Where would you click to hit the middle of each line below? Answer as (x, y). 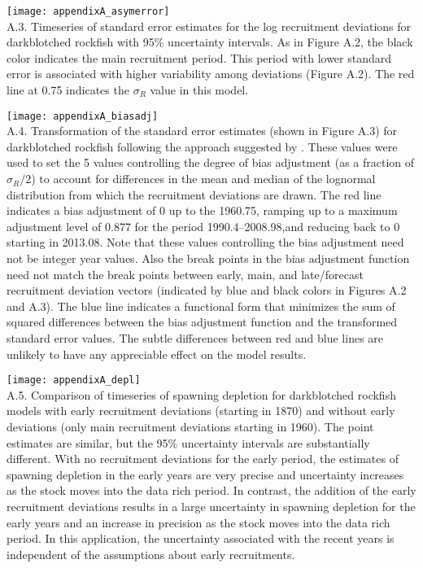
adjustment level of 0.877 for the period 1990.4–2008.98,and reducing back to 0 (203, 226)
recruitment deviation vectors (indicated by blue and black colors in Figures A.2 (207, 290)
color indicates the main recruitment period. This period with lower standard (199, 57)
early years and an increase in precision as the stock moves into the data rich (198, 522)
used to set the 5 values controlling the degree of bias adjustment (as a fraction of (211, 162)
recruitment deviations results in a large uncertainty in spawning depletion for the (211, 506)
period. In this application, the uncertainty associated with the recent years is (201, 538)
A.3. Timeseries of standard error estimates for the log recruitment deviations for (209, 26)
